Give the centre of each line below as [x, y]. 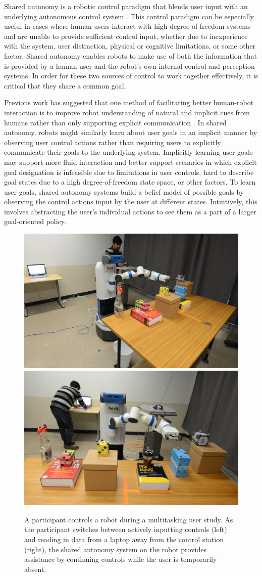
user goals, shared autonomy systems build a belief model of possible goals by [124, 191]
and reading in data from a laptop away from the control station [124, 539]
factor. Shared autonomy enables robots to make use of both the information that [130, 55]
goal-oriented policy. [35, 221]
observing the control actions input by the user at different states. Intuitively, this [131, 202]
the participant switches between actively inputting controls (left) [126, 529]
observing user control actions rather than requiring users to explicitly [113, 142]
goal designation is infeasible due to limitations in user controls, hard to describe [129, 172]
